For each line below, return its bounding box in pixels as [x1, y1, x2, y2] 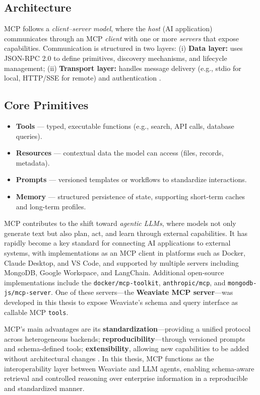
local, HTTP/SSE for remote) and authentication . [4, 72, 161, 83]
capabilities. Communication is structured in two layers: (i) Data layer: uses [4, 43, 243, 53]
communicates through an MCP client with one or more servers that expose [4, 33, 239, 43]
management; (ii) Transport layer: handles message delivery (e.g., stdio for [4, 62, 241, 73]
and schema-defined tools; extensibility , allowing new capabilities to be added [4, 343, 249, 354]
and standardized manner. [4, 382, 85, 393]
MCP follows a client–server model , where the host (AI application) [4, 23, 213, 34]
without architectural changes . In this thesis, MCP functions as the [4, 353, 214, 364]
